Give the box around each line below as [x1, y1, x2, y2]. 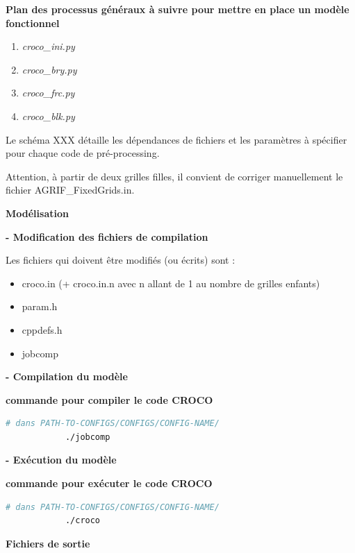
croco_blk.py [22, 108, 75, 123]
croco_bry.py [22, 62, 77, 76]
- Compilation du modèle [6, 369, 128, 384]
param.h [22, 299, 58, 314]
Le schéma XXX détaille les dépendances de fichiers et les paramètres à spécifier [6, 132, 347, 146]
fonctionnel [6, 15, 60, 30]
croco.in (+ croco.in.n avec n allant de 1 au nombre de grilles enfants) [22, 275, 320, 290]
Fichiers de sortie [6, 536, 90, 550]
